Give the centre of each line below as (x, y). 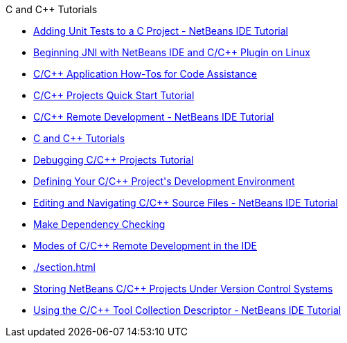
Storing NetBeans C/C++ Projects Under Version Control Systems (183, 289)
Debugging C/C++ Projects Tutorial (114, 160)
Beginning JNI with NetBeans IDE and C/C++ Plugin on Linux (172, 52)
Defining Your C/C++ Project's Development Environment (164, 181)
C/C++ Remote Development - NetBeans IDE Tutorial (154, 117)
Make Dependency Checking (99, 224)
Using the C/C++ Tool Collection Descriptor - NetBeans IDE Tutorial (187, 310)
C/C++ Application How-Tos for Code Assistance (145, 74)
